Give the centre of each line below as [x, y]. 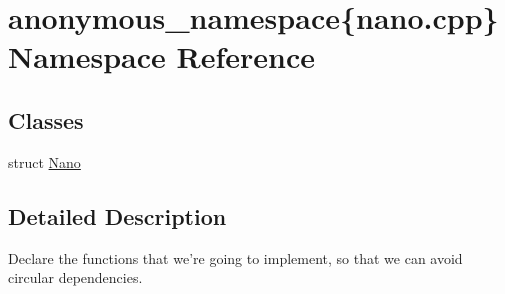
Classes [46, 119]
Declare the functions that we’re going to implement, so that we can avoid [235, 257]
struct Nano [44, 161]
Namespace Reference [161, 56]
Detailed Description [117, 215]
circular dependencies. [75, 277]
